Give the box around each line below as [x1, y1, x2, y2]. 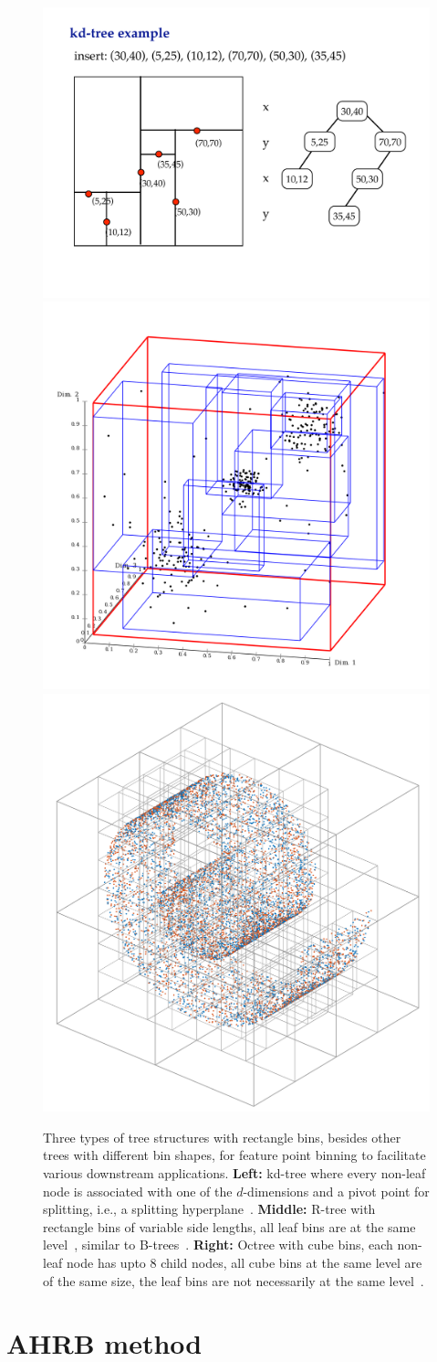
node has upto [67, 1253, 146, 1272]
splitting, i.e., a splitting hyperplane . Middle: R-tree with [43, 1199, 376, 1218]
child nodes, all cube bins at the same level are [161, 1253, 422, 1272]
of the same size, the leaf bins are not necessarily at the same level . [43, 1271, 424, 1290]
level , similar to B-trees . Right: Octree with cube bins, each [43, 1235, 393, 1254]
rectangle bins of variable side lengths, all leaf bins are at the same [43, 1217, 416, 1236]
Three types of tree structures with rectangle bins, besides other [43, 1127, 401, 1146]
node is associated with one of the [43, 1181, 233, 1200]
